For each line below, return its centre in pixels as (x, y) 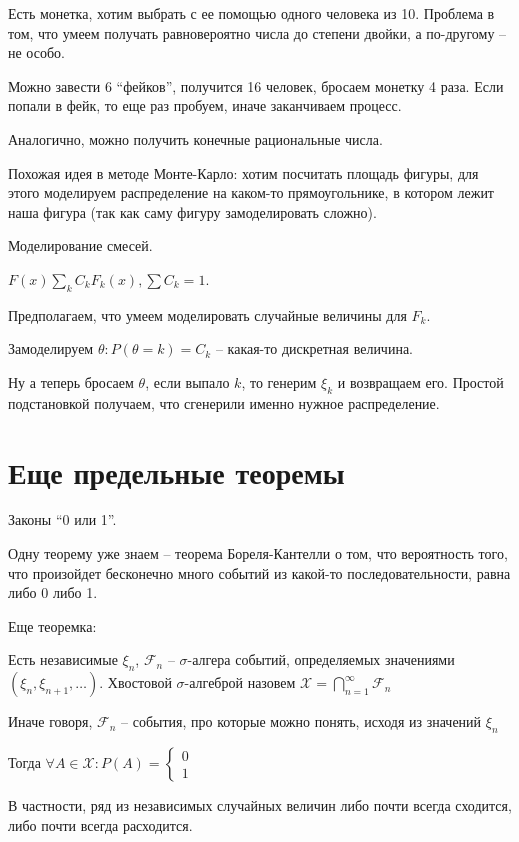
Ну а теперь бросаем (71, 381)
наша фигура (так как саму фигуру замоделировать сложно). (192, 211)
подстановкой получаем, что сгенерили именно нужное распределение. (224, 402)
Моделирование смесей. (80, 245)
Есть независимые (63, 659)
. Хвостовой (135, 682)
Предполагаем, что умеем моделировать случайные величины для (207, 314)
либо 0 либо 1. (53, 592)
